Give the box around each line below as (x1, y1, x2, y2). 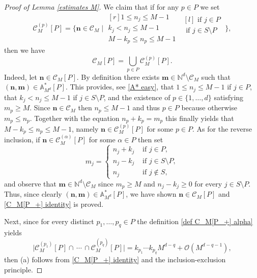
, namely (71, 123, 99, 134)
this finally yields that (165, 112, 234, 123)
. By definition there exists (76, 71, 160, 82)
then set (138, 134, 163, 145)
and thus (132, 102, 160, 113)
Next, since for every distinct (4, 215, 94, 226)
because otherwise (181, 102, 237, 113)
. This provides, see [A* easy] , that (65, 81, 174, 92)
